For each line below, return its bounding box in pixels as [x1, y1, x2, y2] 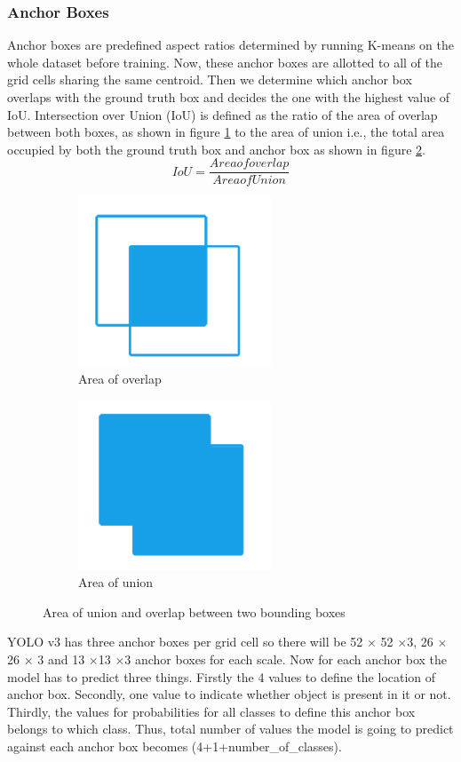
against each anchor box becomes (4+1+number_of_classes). [7, 736, 342, 755]
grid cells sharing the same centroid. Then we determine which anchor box [7, 70, 412, 89]
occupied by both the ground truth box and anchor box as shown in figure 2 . [7, 139, 425, 158]
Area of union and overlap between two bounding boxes [43, 602, 346, 621]
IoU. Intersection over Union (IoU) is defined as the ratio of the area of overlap [7, 105, 438, 123]
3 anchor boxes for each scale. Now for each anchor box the [124, 650, 447, 668]
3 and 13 [37, 650, 85, 668]
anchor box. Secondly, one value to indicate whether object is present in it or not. [7, 685, 451, 703]
